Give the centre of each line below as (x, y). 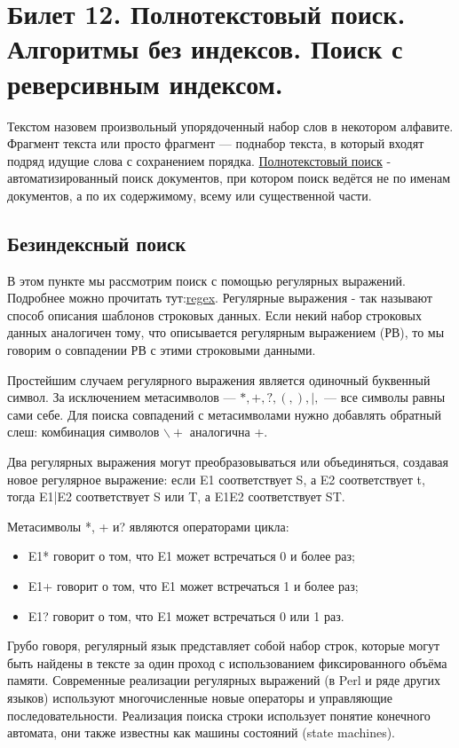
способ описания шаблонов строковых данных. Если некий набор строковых (214, 315)
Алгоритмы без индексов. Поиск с (205, 48)
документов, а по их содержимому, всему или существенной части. (190, 195)
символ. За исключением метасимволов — (122, 397)
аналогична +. (229, 432)
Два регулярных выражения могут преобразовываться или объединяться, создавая (228, 462)
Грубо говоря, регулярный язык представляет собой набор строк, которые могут (224, 646)
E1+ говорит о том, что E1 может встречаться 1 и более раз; (193, 585)
